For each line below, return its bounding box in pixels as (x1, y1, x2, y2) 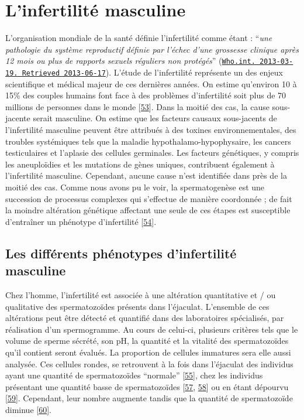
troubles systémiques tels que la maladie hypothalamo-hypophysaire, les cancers (5, 135, 291, 147)
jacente (5, 112, 30, 124)
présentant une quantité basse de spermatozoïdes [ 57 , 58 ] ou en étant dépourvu (5, 380, 289, 392)
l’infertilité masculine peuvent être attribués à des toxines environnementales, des (5, 124, 296, 135)
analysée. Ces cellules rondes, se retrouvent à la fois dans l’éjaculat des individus (5, 357, 293, 370)
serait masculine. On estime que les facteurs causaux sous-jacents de (33, 112, 277, 124)
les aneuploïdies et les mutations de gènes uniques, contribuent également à (5, 158, 275, 170)
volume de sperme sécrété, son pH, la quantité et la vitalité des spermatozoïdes (5, 334, 289, 347)
